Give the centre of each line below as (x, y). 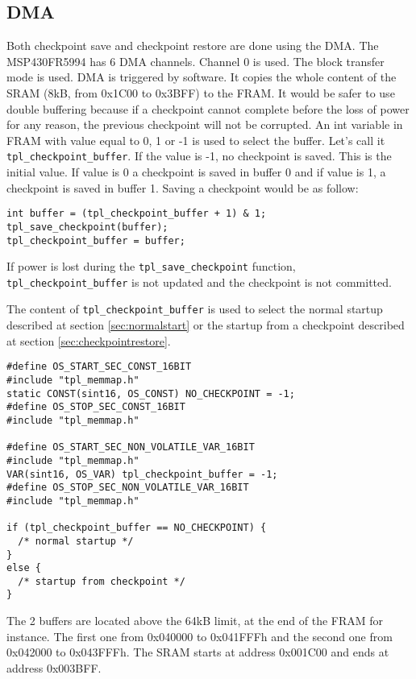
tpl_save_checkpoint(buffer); (87, 227)
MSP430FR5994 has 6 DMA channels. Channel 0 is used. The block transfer (196, 61)
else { (24, 568)
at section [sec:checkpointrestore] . (89, 340)
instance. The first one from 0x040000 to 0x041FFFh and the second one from (200, 636)
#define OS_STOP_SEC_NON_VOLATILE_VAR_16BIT (128, 488)
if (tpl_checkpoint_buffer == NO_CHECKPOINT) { (137, 528)
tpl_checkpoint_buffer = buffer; (96, 240)
